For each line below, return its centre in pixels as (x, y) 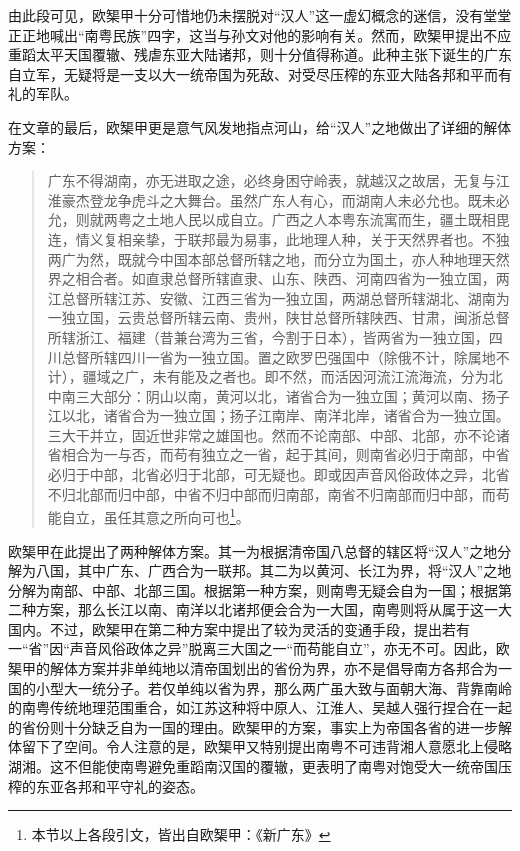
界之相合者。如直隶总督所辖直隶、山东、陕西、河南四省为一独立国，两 (278, 278)
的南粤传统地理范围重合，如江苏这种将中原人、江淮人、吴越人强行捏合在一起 (260, 707)
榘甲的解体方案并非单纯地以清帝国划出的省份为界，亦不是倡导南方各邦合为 (253, 668)
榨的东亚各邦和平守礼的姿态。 (106, 785)
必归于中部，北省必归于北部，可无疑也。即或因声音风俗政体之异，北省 (278, 474)
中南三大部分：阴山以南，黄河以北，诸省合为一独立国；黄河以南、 (264, 395)
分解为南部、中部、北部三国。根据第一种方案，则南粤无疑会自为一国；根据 (253, 589)
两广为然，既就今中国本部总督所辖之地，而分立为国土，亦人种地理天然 (278, 258)
